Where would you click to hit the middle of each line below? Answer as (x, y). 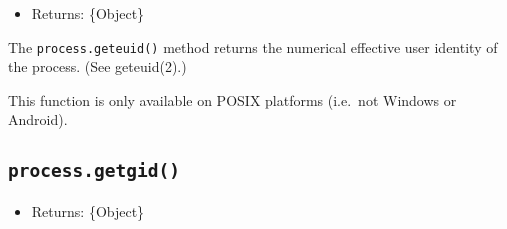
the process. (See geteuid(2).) (97, 66)
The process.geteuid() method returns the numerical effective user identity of (253, 46)
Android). (38, 119)
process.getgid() (94, 171)
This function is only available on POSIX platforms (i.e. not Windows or (232, 99)
